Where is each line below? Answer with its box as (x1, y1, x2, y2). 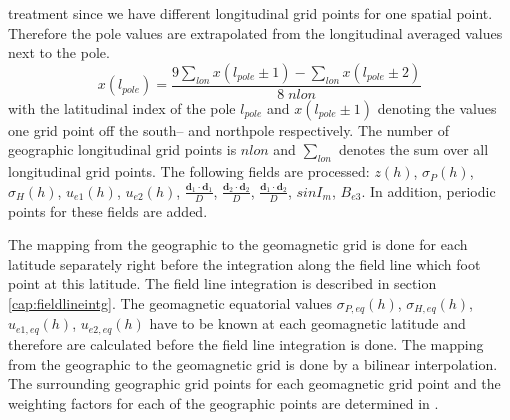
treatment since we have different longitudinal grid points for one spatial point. (8, 3, 493, 23)
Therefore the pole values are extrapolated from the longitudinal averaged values (8, 22, 503, 43)
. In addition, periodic (361, 180, 496, 201)
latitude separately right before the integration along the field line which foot (8, 253, 481, 274)
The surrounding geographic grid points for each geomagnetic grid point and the (8, 373, 501, 394)
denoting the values (377, 97, 497, 118)
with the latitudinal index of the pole (8, 97, 236, 118)
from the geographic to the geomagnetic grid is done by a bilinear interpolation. (8, 353, 498, 374)
